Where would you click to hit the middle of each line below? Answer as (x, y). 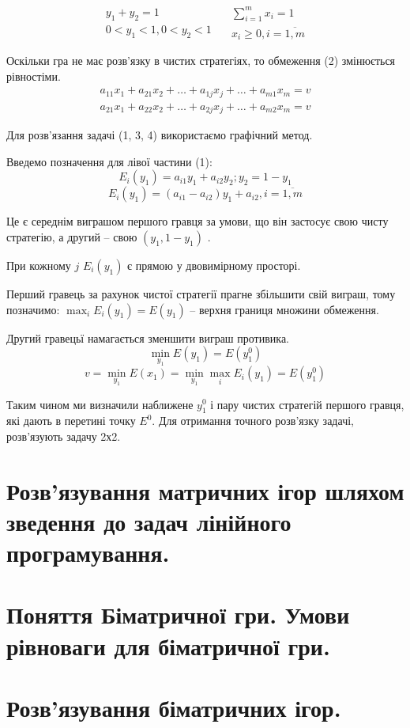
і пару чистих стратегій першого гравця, (307, 404)
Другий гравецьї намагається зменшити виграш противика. (148, 337)
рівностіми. (34, 76)
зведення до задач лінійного (149, 521)
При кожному (39, 265)
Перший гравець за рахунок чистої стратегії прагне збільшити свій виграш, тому (201, 293)
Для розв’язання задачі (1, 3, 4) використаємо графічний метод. (160, 135)
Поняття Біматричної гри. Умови (178, 614)
